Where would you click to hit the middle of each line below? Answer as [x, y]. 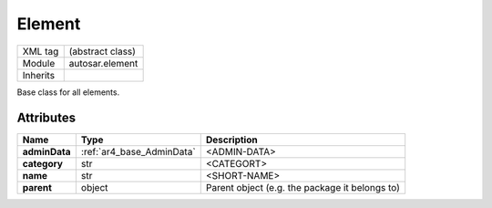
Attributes [46, 118]
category [43, 164]
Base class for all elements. [68, 92]
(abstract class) [102, 51]
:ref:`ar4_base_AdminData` [138, 152]
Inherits [38, 75]
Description [232, 140]
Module [39, 63]
